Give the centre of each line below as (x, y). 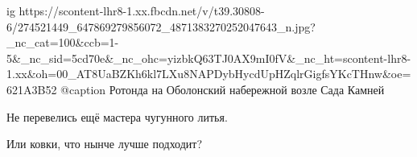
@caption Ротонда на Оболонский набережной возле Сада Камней (223, 89)
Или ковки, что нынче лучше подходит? (105, 144)
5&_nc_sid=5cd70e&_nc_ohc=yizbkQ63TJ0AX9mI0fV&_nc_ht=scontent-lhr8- (209, 58)
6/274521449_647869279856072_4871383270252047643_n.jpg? (161, 26)
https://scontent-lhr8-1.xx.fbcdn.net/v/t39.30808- (142, 10)
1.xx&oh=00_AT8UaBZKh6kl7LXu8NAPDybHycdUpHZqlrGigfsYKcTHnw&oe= (209, 74)
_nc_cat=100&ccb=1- (63, 42)
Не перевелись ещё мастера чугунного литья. (117, 116)
